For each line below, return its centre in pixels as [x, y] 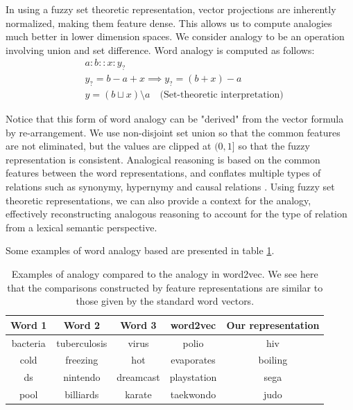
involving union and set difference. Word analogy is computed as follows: [160, 50]
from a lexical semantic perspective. [81, 227]
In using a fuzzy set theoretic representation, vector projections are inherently [171, 9]
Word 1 [29, 324]
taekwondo [193, 394]
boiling [273, 360]
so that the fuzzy [274, 146]
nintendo [82, 377]
